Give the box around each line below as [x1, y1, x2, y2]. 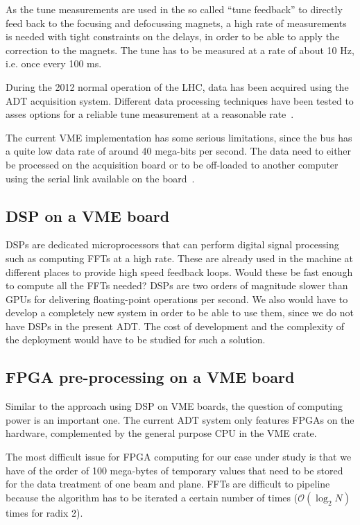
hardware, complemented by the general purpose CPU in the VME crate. [6, 426, 317, 440]
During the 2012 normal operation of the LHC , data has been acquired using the [6, 79, 349, 94]
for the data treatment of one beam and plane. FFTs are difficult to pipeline [6, 476, 330, 491]
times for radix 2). [6, 505, 83, 519]
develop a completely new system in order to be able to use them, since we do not [6, 305, 354, 320]
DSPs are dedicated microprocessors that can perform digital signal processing [6, 237, 339, 252]
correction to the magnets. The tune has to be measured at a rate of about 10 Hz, [6, 42, 354, 57]
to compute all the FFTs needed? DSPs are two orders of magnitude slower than [6, 278, 348, 293]
